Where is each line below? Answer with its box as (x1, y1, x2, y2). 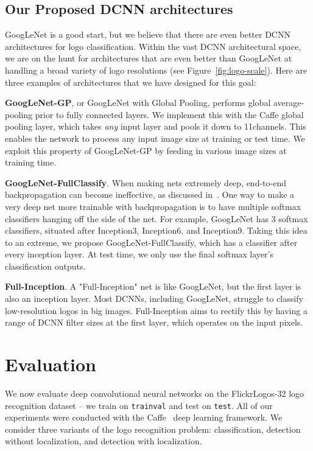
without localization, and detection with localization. (5, 435, 202, 447)
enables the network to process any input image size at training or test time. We (5, 131, 305, 144)
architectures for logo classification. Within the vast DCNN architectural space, (5, 40, 301, 52)
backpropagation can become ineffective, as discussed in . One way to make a (5, 188, 295, 201)
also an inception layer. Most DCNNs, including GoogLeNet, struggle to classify (5, 292, 303, 305)
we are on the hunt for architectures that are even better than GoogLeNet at (5, 52, 292, 65)
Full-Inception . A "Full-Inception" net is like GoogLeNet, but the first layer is (5, 280, 301, 293)
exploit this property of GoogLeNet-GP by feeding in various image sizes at (5, 144, 287, 156)
